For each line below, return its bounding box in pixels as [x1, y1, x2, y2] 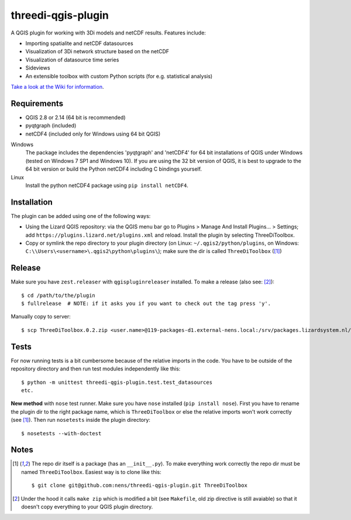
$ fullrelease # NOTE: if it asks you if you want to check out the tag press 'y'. [21, 300, 271, 307]
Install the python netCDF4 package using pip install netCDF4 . [25, 182, 188, 189]
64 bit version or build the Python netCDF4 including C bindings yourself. [25, 165, 202, 172]
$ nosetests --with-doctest [21, 430, 102, 436]
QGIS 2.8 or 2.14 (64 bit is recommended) [25, 114, 126, 121]
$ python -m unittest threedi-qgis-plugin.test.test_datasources [21, 379, 213, 386]
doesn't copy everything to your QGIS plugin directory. [21, 503, 153, 510]
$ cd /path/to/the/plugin [21, 292, 96, 299]
